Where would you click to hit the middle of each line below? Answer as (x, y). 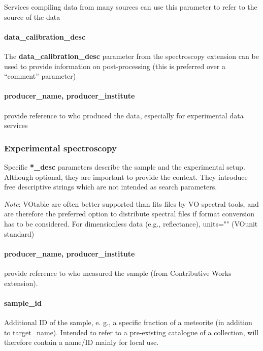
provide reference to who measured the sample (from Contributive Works (118, 273)
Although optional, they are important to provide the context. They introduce (126, 177)
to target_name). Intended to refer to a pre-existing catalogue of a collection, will (131, 332)
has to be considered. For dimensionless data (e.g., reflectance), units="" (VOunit (131, 223)
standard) (19, 233)
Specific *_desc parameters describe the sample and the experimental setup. (125, 166)
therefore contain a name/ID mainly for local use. (81, 342)
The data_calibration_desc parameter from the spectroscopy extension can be (131, 56)
